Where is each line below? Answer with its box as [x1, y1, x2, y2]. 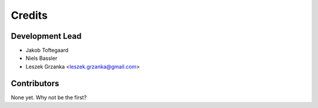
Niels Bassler [25, 55, 58, 62]
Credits [11, 9, 48, 22]
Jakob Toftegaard [25, 47, 69, 54]
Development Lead [11, 31, 82, 41]
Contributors [11, 78, 59, 88]
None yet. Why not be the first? [11, 94, 87, 101]
